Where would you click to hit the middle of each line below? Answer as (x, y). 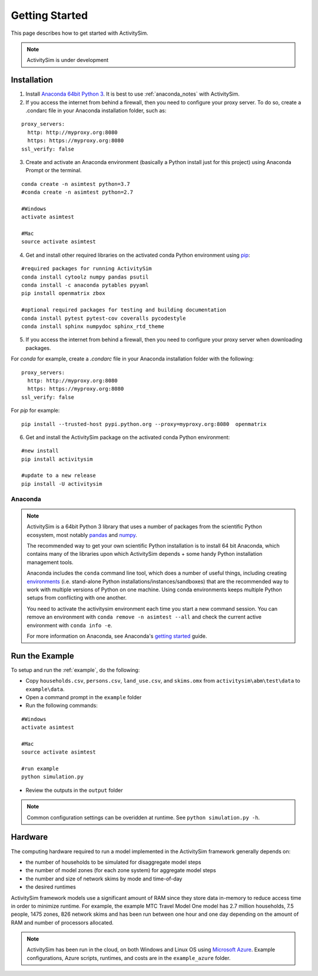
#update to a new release (59, 476)
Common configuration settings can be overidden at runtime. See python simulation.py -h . (143, 817)
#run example (40, 769)
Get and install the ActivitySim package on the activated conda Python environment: (128, 437)
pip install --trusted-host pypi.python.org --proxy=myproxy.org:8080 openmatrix (144, 424)
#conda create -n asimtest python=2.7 (77, 192)
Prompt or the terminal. (54, 171)
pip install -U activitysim (62, 484)
